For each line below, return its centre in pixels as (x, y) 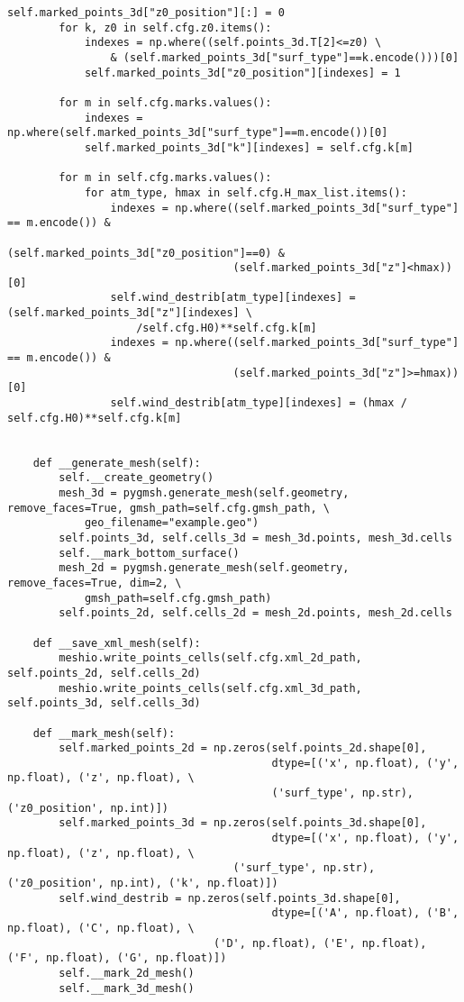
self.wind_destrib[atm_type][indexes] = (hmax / (259, 403)
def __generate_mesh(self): (117, 463)
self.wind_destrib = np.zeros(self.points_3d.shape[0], (230, 898)
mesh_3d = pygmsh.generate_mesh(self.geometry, (204, 493)
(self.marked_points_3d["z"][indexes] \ (130, 313)
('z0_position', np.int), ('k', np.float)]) (143, 884)
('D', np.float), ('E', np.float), (320, 943)
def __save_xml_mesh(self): (117, 643)
